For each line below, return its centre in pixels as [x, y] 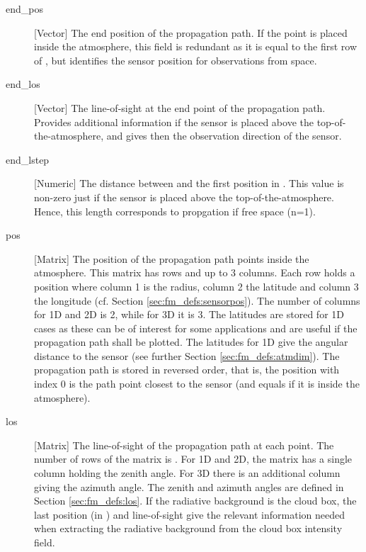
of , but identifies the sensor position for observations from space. [176, 60]
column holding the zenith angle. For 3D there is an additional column [187, 473]
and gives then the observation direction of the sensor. [224, 136]
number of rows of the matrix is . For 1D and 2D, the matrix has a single [193, 459]
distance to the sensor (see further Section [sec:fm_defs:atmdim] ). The [187, 355]
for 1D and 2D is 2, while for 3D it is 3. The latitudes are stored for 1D [189, 314]
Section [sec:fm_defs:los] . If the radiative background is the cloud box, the [195, 501]
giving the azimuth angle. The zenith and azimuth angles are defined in [189, 486]
